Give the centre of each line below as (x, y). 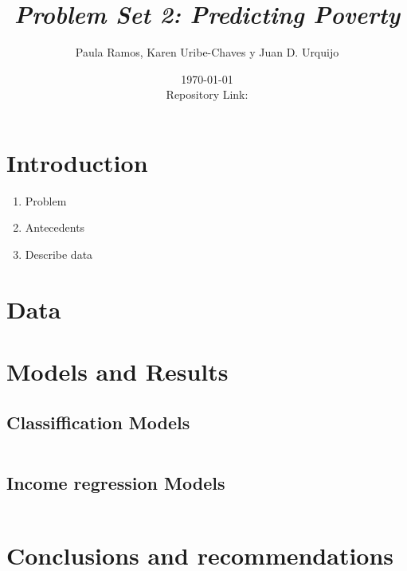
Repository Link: (207, 94)
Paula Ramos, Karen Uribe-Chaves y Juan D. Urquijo (207, 52)
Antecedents (55, 227)
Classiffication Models (98, 422)
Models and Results (117, 372)
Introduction (77, 162)
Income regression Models (116, 482)
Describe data (59, 254)
